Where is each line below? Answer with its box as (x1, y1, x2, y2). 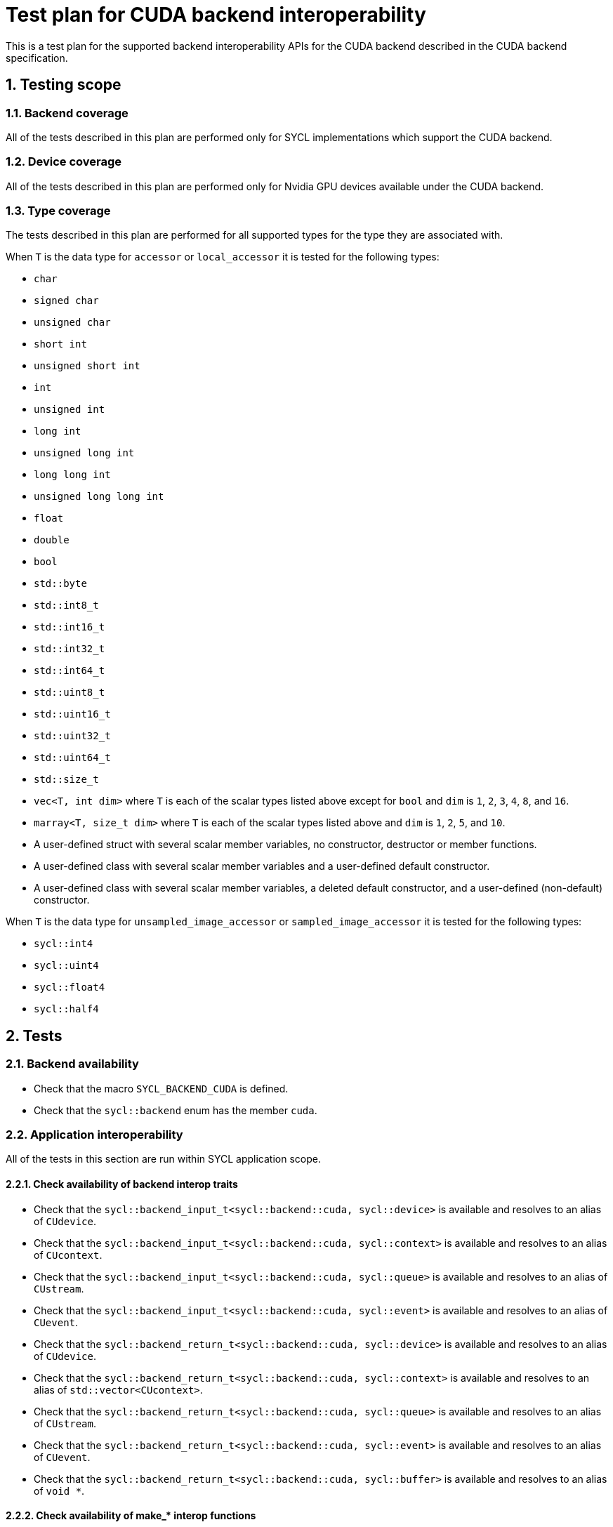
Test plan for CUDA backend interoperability (6, 3, 426, 27)
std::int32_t (34, 643, 105, 655)
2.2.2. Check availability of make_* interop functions (6, 1509, 256, 1522)
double (34, 534, 70, 546)
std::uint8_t (34, 687, 105, 699)
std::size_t (34, 774, 99, 786)
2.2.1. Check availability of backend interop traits (6, 1178, 238, 1191)
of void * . (34, 1484, 85, 1497)
